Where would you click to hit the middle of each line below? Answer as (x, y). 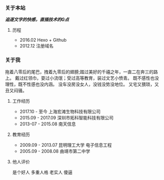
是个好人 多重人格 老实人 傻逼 (42, 172)
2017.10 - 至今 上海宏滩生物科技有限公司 (60, 111)
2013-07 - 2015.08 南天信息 (48, 124)
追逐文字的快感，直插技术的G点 (37, 20)
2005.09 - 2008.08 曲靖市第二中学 (55, 151)
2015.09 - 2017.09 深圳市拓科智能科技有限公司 (66, 118)
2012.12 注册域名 (37, 46)
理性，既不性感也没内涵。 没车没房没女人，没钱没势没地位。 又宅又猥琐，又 (82, 84)
